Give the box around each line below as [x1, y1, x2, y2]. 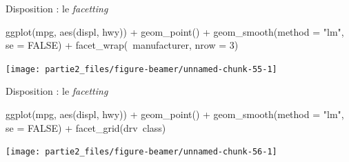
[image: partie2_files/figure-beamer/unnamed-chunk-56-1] [6, 147, 277, 157]
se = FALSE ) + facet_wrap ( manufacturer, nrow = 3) [6, 38, 239, 52]
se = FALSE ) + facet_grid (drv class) [6, 120, 166, 135]
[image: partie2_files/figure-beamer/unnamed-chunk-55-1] [6, 64, 277, 74]
